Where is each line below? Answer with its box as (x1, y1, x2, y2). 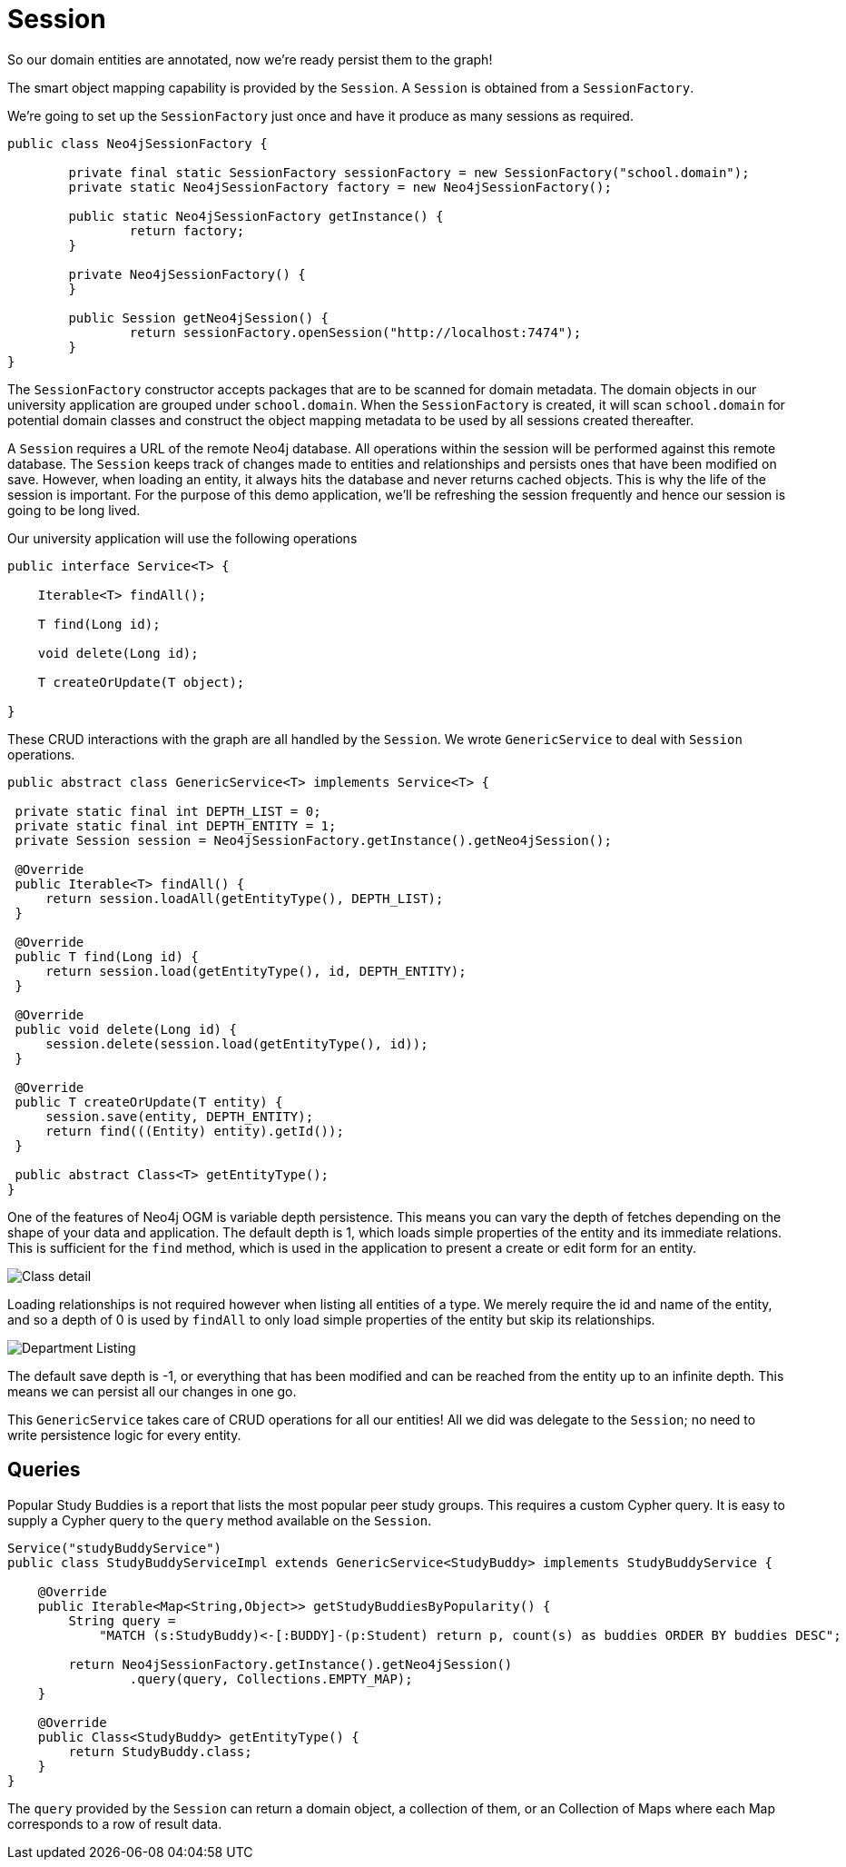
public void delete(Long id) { (15, 1021, 237, 1037)
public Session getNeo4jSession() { (68, 310, 330, 325)
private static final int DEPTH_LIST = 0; (15, 803, 321, 819)
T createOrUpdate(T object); (37, 674, 245, 690)
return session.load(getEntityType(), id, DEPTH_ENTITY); (45, 963, 467, 978)
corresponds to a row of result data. (7, 1815, 222, 1832)
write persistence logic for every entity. (7, 1426, 241, 1443)
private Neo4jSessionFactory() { (68, 266, 306, 282)
